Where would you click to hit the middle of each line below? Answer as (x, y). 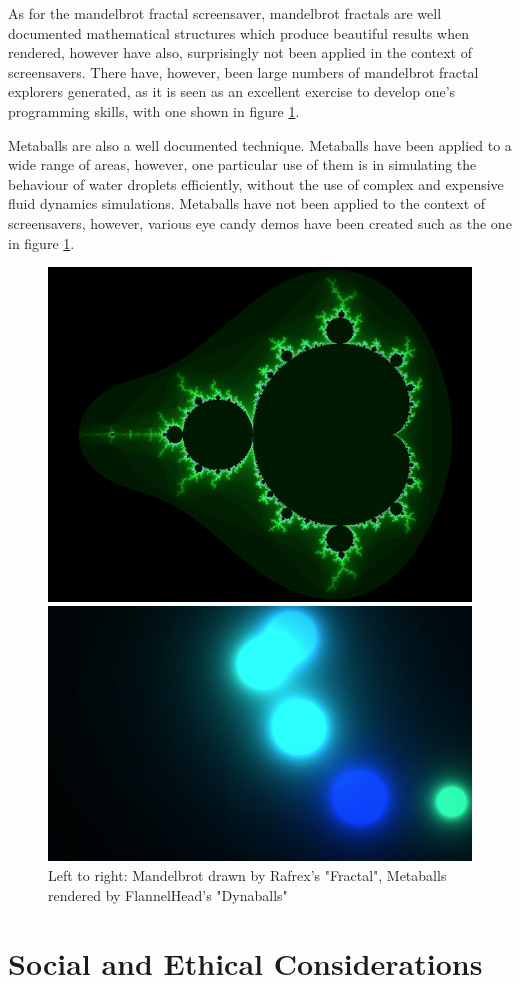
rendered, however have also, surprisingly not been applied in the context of (240, 52)
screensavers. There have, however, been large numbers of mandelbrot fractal (243, 71)
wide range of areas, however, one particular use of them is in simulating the (242, 164)
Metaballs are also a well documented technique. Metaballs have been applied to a (260, 144)
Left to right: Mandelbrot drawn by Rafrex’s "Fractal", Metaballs (247, 875)
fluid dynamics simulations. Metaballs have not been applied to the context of (247, 203)
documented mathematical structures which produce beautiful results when (238, 32)
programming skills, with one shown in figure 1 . (154, 110)
